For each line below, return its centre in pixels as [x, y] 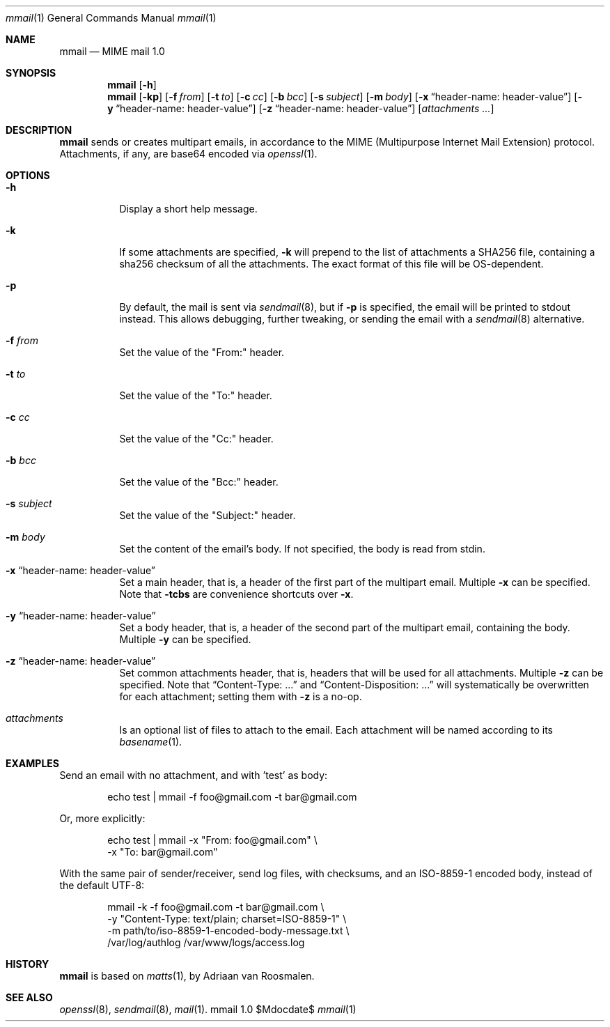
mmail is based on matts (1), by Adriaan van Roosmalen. [187, 976]
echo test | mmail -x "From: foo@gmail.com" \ [212, 840]
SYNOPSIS [31, 73]
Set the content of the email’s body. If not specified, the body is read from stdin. [302, 549]
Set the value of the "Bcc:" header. [199, 482]
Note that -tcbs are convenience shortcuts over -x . [236, 594]
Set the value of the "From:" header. [202, 352]
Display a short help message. [188, 209]
